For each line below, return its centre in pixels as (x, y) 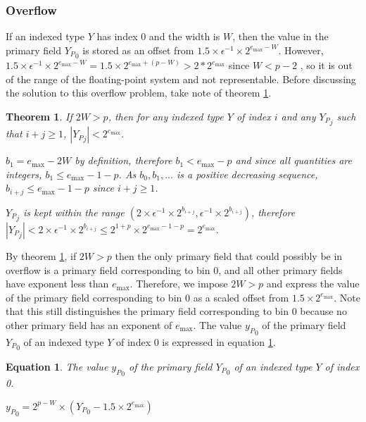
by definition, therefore (124, 160)
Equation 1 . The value (57, 366)
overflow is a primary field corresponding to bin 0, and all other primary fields (174, 269)
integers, (24, 174)
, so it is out (326, 65)
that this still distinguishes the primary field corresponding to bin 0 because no (176, 311)
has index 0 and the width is (158, 36)
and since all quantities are (294, 160)
